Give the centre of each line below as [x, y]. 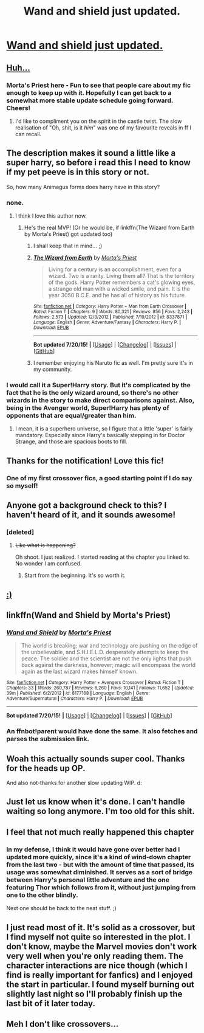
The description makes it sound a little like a [91, 153]
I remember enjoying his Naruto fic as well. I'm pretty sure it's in [113, 362]
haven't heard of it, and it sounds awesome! [91, 515]
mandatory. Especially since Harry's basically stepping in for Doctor [100, 435]
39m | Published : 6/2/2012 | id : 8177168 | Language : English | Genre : [78, 693]
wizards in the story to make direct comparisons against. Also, [100, 400]
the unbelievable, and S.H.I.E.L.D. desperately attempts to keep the [105, 652]
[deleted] [20, 532]
